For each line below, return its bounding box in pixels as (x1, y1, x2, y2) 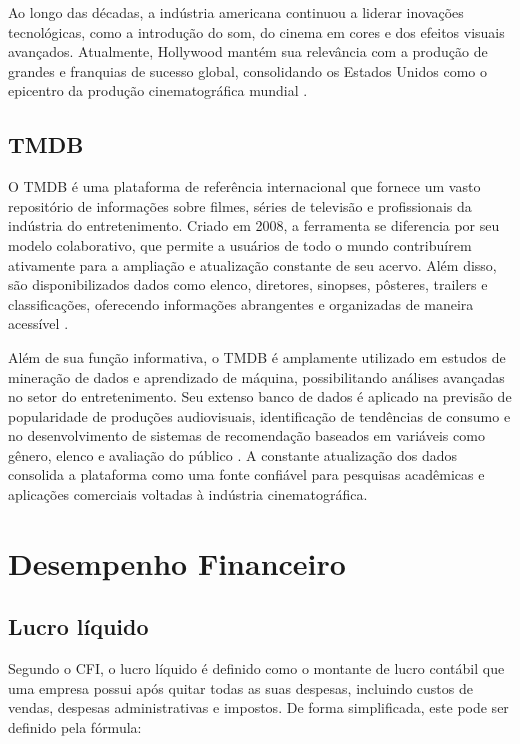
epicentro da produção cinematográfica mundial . (8, 80, 308, 101)
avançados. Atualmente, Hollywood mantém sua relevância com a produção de (8, 41, 488, 62)
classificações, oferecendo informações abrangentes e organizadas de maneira (8, 293, 474, 314)
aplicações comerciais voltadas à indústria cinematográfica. (8, 484, 368, 505)
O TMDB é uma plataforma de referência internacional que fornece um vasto (8, 176, 481, 197)
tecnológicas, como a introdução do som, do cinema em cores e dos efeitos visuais (8, 21, 505, 42)
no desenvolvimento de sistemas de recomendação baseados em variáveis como (8, 425, 485, 446)
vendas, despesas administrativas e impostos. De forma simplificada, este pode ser (8, 697, 509, 718)
